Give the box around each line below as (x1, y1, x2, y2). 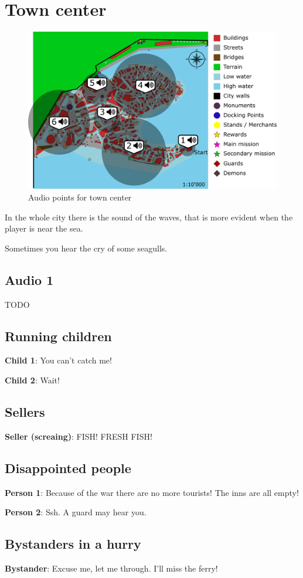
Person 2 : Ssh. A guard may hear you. (5, 506, 147, 518)
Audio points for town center (28, 191, 132, 203)
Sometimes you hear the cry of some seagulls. (5, 242, 168, 254)
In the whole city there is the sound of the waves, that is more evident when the (5, 210, 293, 223)
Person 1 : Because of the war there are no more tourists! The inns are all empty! (5, 486, 299, 498)
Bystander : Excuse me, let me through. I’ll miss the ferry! (5, 562, 218, 574)
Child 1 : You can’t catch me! (5, 354, 112, 366)
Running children (5, 327, 112, 345)
